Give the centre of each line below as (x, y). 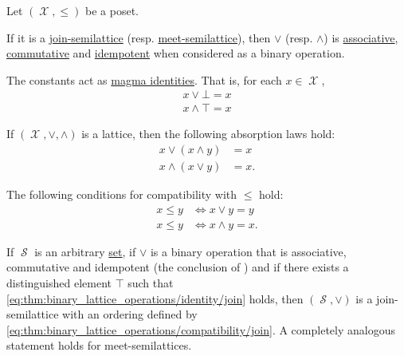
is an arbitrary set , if (85, 251)
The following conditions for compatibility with (122, 194)
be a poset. (112, 10)
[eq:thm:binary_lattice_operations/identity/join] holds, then (155, 298)
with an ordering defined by (130, 314)
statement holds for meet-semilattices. (99, 345)
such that (151, 282)
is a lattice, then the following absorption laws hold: (208, 134)
